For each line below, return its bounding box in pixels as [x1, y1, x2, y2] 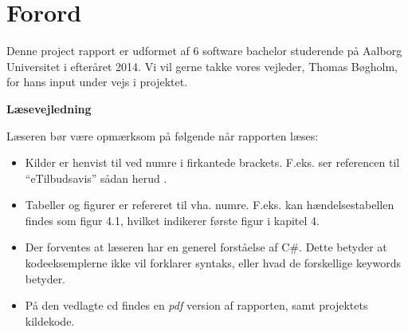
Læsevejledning [6, 100, 92, 117]
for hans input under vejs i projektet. [6, 73, 188, 90]
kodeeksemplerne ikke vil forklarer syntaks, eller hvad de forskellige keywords [25, 255, 401, 271]
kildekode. [25, 312, 75, 329]
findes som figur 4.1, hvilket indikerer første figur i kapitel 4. [25, 211, 320, 228]
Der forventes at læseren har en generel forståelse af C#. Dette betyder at [25, 239, 387, 255]
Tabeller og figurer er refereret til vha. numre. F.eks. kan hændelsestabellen [25, 196, 394, 213]
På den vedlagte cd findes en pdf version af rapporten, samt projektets [25, 297, 368, 314]
